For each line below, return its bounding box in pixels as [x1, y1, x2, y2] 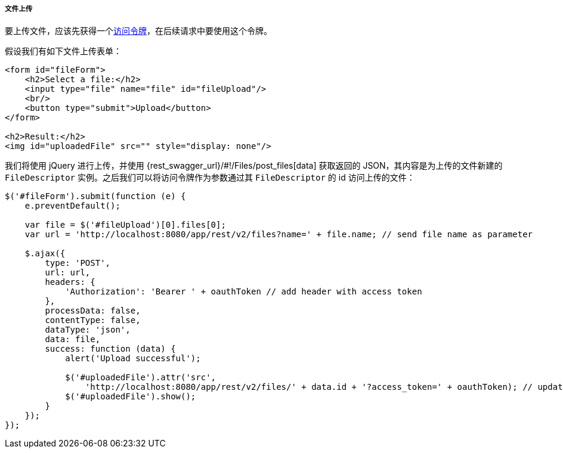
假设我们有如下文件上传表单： [5, 46, 122, 57]
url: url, [45, 268, 91, 278]
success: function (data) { [45, 344, 176, 354]
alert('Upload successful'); [65, 353, 201, 364]
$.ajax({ [24, 249, 66, 259]
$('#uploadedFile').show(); [65, 392, 196, 402]
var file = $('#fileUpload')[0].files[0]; [24, 220, 226, 230]
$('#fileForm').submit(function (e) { [5, 191, 186, 201]
